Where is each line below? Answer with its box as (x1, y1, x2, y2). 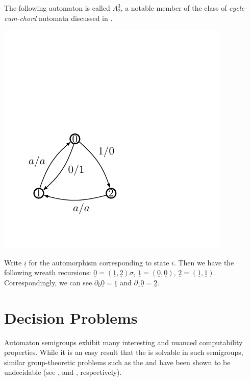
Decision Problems (4, 307, 138, 328)
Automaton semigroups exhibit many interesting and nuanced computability (4, 337, 243, 347)
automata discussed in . (39, 12, 113, 23)
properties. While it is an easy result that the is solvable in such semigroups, (4, 347, 243, 357)
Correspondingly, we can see (4, 277, 92, 287)
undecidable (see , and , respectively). (4, 367, 122, 377)
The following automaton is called (4, 3, 110, 13)
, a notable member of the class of (120, 3, 227, 13)
